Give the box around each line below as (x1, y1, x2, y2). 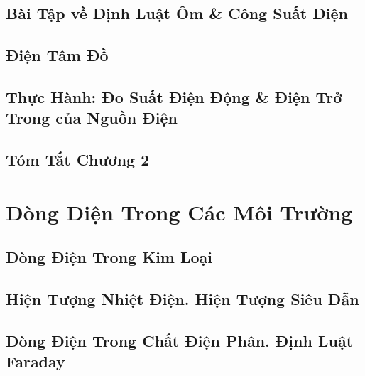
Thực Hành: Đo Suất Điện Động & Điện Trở (6, 85, 342, 107)
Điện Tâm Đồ (6, 44, 109, 66)
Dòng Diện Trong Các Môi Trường (6, 197, 353, 226)
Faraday (6, 350, 65, 372)
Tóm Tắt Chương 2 (6, 149, 150, 171)
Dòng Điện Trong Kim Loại (6, 246, 213, 268)
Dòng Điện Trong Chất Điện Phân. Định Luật (6, 329, 354, 351)
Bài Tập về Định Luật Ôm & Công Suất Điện (6, 2, 348, 24)
